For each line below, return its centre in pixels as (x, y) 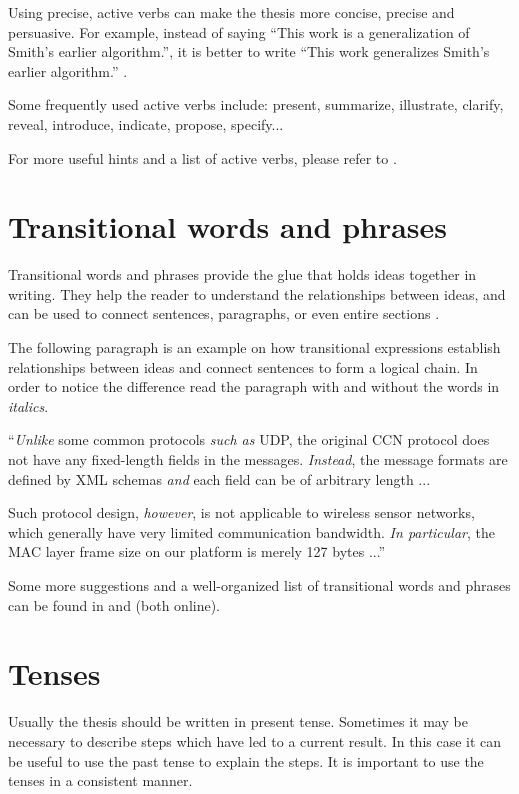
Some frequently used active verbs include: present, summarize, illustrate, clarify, (256, 104)
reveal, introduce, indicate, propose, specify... (146, 123)
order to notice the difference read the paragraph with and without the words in (254, 386)
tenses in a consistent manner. (100, 780)
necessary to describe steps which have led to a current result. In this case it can (255, 740)
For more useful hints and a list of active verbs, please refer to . (202, 157)
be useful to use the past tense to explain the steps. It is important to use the (246, 760)
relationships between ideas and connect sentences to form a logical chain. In (243, 366)
